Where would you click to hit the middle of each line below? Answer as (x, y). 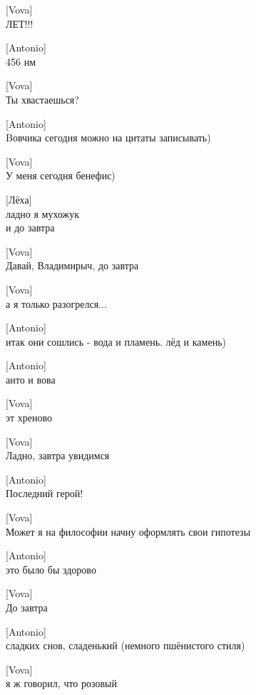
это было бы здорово (51, 569)
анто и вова (31, 379)
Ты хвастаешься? (42, 99)
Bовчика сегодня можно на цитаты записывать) (108, 137)
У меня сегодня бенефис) (61, 175)
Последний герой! (45, 493)
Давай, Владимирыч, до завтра (72, 265)
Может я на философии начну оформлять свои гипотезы (128, 531)
